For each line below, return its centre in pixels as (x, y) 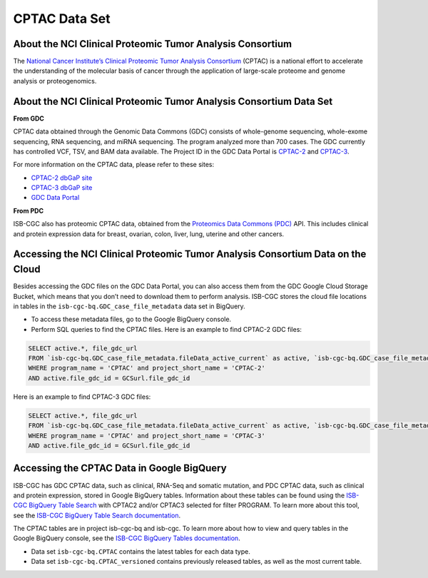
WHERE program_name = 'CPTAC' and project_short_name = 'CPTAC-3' (147, 436)
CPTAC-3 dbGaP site (62, 188)
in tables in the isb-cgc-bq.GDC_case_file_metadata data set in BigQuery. (129, 306)
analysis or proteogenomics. (55, 81)
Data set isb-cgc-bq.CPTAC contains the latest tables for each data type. (141, 551)
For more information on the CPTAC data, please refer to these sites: (114, 165)
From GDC (29, 118)
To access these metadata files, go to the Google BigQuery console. (131, 319)
